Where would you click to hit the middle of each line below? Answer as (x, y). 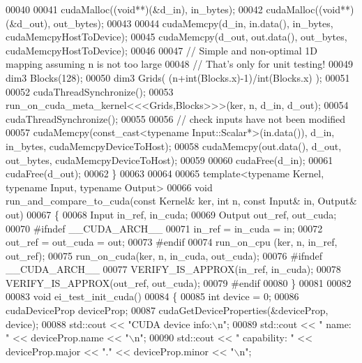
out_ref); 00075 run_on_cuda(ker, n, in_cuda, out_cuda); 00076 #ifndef (164, 255)
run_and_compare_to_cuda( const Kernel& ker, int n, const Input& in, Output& (181, 201)
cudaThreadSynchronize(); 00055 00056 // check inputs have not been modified (176, 118)
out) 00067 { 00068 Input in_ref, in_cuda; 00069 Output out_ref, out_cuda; (171, 214)
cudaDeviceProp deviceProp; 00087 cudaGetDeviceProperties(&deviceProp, (167, 310)
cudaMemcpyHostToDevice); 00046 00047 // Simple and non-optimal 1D (161, 50)
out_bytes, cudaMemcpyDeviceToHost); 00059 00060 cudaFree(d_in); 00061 (169, 160)
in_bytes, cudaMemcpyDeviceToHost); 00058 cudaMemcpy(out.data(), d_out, (174, 146)
